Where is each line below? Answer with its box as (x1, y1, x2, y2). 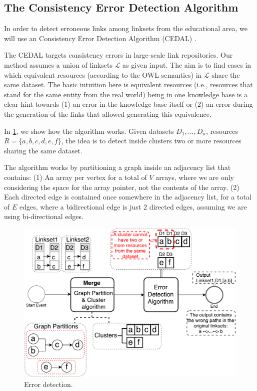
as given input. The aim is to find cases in (122, 59, 251, 70)
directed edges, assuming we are (149, 201, 247, 212)
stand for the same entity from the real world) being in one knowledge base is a (4, 89, 247, 99)
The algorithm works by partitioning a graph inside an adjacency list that (4, 162, 231, 172)
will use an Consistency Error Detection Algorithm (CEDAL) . (4, 33, 196, 43)
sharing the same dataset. (4, 145, 82, 155)
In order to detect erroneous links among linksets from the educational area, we (4, 23, 248, 34)
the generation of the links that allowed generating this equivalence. (4, 108, 211, 119)
